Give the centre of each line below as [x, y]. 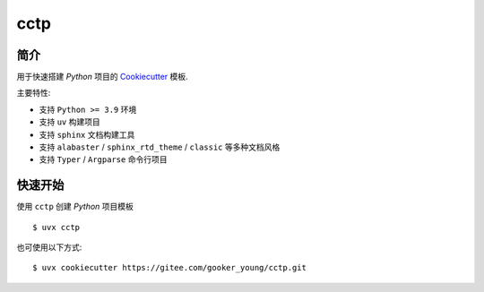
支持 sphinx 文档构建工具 [87, 134]
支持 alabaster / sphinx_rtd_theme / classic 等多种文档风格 [160, 147]
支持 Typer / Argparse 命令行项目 [103, 159]
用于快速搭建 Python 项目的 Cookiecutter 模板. [102, 77]
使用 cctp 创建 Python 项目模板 [75, 207]
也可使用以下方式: [49, 247]
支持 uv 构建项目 [69, 122]
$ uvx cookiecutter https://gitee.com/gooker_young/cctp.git [169, 268]
